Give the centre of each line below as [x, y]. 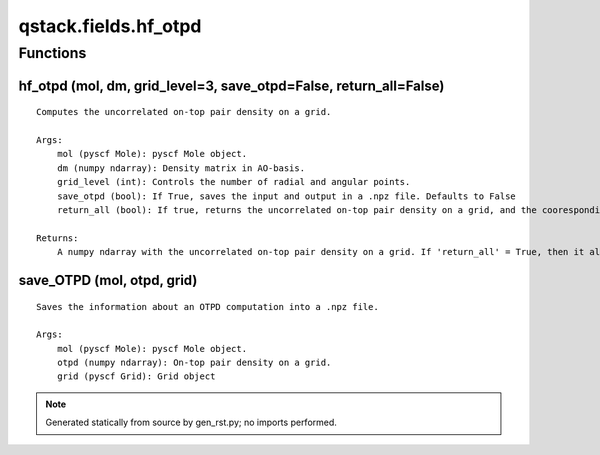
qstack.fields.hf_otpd [110, 26]
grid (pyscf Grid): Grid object [136, 376]
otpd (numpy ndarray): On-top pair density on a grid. [194, 363]
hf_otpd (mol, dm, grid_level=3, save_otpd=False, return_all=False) [231, 85]
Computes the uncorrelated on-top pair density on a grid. [184, 112]
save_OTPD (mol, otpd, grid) [108, 280]
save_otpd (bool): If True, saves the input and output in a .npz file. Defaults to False [286, 196]
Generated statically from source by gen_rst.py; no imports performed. [191, 422]
